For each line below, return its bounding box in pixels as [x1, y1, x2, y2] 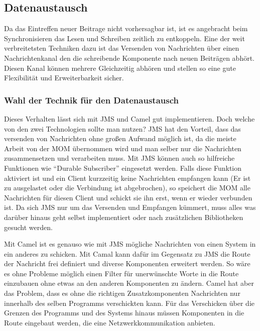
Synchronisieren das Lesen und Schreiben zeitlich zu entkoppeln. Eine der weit [4, 33, 245, 43]
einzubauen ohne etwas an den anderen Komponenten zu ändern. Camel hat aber [4, 278, 254, 288]
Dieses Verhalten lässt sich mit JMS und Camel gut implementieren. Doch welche [4, 113, 255, 124]
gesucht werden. [4, 222, 53, 232]
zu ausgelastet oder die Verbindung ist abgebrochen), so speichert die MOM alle [4, 182, 250, 193]
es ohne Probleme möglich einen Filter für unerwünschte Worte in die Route [4, 268, 239, 278]
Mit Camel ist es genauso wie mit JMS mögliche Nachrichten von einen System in [4, 239, 256, 249]
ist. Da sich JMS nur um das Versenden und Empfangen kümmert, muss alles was [4, 202, 256, 212]
